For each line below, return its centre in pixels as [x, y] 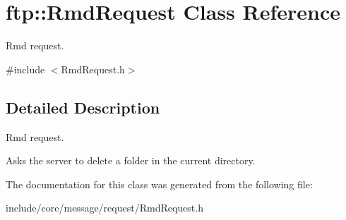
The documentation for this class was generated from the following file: [159, 184]
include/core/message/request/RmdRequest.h [105, 208]
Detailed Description [83, 107]
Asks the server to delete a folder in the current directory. [131, 160]
